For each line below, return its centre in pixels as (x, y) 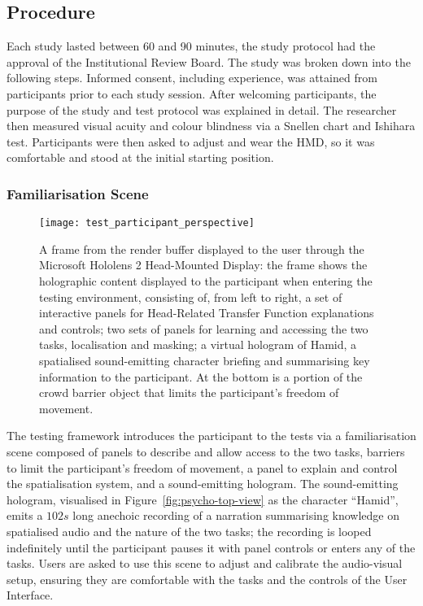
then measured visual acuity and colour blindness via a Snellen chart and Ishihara (211, 126)
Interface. (30, 595)
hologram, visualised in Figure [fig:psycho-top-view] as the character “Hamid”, (203, 499)
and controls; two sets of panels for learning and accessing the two (204, 328)
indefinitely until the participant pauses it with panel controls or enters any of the (211, 547)
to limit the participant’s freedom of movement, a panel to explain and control (202, 467)
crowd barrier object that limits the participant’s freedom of (189, 392)
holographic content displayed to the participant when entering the (206, 281)
